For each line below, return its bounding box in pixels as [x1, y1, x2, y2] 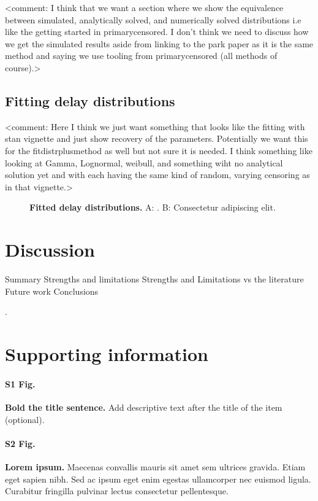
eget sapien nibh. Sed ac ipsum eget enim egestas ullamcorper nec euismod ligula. [5, 472, 311, 485]
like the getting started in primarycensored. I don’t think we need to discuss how [5, 25, 309, 38]
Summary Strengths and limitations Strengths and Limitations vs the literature [5, 273, 304, 285]
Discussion [5, 237, 95, 262]
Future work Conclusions [5, 284, 99, 297]
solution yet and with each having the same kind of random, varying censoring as [5, 168, 310, 181]
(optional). [5, 413, 45, 425]
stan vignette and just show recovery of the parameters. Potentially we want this [5, 132, 308, 145]
